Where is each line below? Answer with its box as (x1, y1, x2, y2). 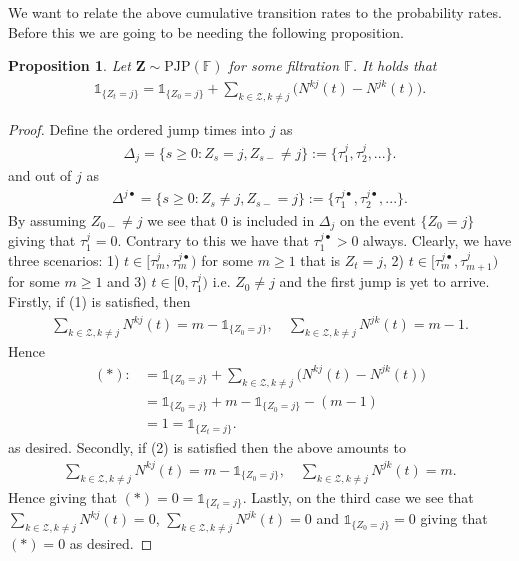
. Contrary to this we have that (117, 230, 309, 251)
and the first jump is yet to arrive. (279, 271, 490, 292)
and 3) (107, 271, 147, 292)
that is (300, 249, 341, 270)
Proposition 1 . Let (8, 55, 131, 76)
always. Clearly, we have (363, 230, 512, 251)
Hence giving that (8, 486, 117, 507)
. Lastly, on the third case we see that (242, 486, 474, 507)
